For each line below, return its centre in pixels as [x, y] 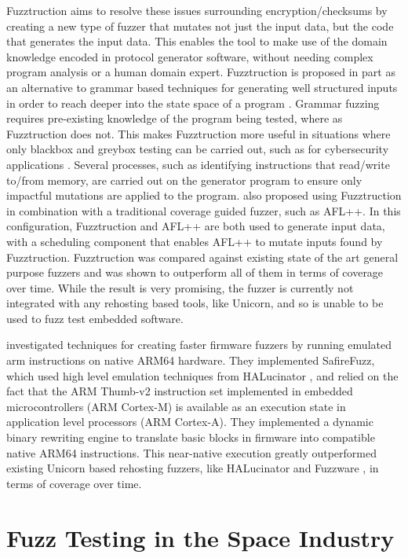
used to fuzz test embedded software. [95, 318]
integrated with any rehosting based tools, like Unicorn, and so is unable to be [195, 303]
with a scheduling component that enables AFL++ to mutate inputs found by [195, 241]
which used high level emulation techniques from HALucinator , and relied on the [202, 375]
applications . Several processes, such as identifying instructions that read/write [198, 164]
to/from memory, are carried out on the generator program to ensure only [184, 180]
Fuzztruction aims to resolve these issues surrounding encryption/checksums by [197, 10]
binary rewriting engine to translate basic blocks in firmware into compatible [191, 437]
